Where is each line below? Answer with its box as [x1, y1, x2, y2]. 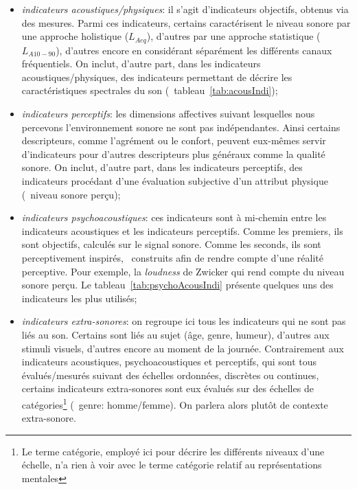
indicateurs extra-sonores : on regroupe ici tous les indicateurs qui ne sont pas [21, 314, 346, 328]
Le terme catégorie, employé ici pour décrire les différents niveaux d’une [21, 444, 325, 458]
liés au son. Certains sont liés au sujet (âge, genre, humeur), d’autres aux [21, 327, 330, 341]
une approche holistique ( [21, 29, 129, 43]
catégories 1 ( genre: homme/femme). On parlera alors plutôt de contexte [21, 395, 328, 411]
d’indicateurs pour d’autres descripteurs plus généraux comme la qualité [21, 146, 325, 161]
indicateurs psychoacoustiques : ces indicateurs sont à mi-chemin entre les [21, 210, 327, 225]
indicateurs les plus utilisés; [21, 291, 137, 305]
